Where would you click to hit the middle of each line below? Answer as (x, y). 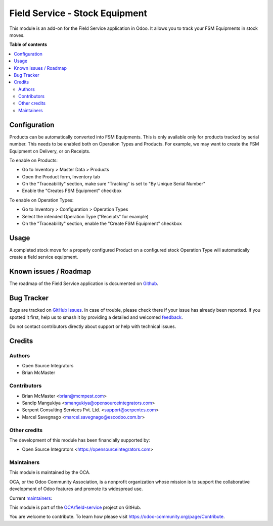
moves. (17, 35)
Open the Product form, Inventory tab (61, 176)
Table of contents (28, 44)
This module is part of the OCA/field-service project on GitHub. (75, 507)
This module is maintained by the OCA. (50, 472)
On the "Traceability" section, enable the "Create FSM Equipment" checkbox (102, 224)
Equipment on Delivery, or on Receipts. (50, 151)
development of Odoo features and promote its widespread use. (76, 489)
